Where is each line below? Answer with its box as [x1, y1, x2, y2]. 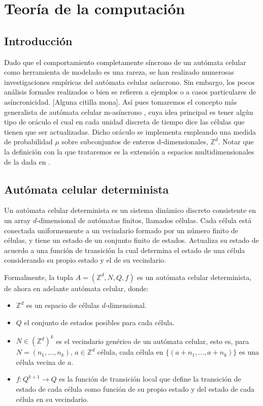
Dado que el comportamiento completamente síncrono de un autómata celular [4, 56, 246, 67]
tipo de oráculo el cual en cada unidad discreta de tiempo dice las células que [4, 116, 245, 127]
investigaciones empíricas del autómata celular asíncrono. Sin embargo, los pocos [4, 76, 255, 87]
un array [4, 214, 31, 225]
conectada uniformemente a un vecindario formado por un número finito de [4, 225, 239, 235]
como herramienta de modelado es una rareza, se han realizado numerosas [4, 67, 234, 77]
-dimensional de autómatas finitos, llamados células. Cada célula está [37, 214, 251, 225]
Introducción [4, 33, 73, 48]
